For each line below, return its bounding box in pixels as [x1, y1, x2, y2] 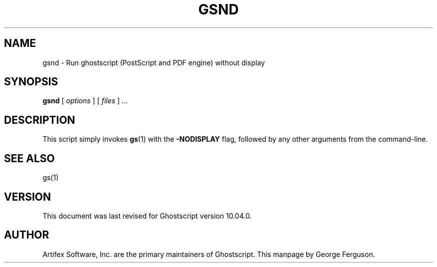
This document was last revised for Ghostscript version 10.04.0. [42, 211, 252, 220]
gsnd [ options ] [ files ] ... [42, 96, 128, 105]
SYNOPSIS [4, 75, 58, 88]
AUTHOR [4, 229, 49, 242]
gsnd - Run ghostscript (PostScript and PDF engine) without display [42, 58, 265, 67]
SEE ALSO [4, 152, 55, 165]
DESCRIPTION [4, 113, 75, 126]
